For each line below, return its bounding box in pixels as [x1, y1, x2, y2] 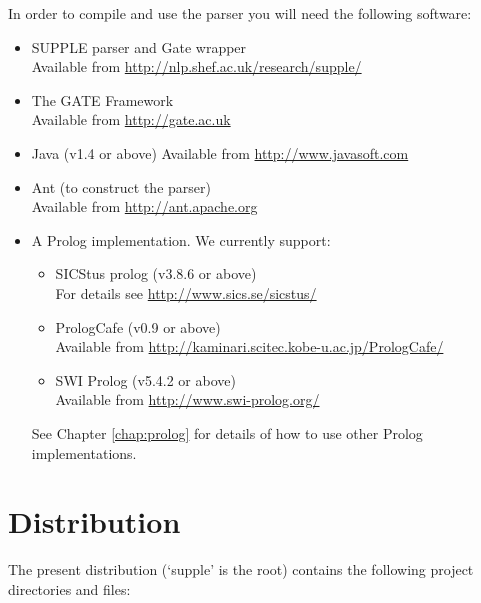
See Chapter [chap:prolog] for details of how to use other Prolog [31, 422, 423, 443]
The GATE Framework [31, 89, 174, 110]
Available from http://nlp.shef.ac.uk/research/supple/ [31, 56, 362, 77]
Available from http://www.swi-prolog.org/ [55, 389, 320, 410]
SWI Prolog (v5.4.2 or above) [55, 369, 236, 390]
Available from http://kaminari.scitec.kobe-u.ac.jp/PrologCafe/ [55, 336, 444, 357]
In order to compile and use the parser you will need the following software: [8, 3, 472, 23]
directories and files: [8, 578, 131, 599]
